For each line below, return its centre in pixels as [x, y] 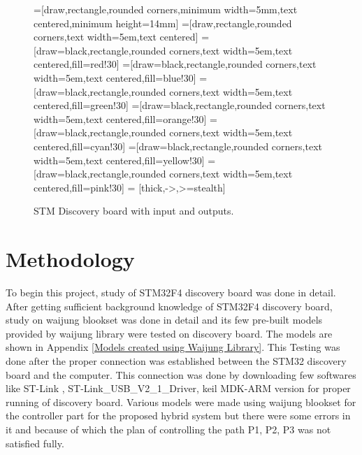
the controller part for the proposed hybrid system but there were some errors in [178, 416]
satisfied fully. [35, 443]
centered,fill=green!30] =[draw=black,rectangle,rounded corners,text [180, 105]
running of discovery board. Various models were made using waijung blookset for [181, 402]
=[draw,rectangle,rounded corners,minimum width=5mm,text [166, 9]
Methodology [70, 259]
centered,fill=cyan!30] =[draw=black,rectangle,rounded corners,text [178, 146]
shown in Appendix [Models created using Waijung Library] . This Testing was [173, 347]
